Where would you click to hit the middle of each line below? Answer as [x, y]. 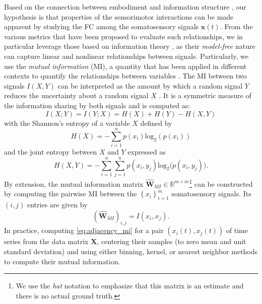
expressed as [147, 152]
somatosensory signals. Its [211, 194]
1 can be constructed [221, 183]
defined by [156, 123]
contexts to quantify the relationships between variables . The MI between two [125, 76]
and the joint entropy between [51, 152]
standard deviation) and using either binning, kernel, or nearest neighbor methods [131, 251]
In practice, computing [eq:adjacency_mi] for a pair [84, 230]
